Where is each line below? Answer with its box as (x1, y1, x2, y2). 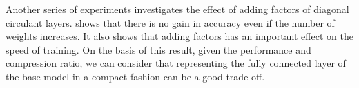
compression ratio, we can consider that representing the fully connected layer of (6, 56, 346, 70)
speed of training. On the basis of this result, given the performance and (6, 42, 311, 56)
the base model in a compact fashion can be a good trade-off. (6, 69, 265, 83)
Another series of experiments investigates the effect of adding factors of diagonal (6, 2, 349, 16)
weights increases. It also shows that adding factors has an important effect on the (6, 29, 353, 43)
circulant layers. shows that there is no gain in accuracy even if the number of (6, 15, 335, 30)
